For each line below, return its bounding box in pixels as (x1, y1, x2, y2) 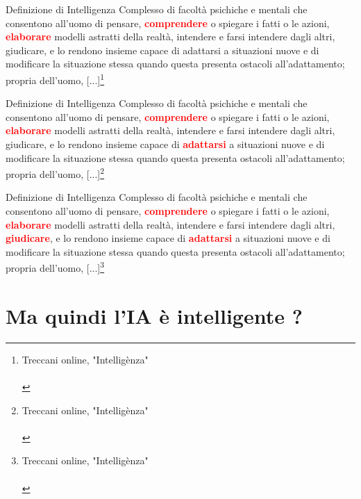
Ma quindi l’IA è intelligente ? (6, 301, 303, 329)
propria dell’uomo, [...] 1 (6, 70, 105, 87)
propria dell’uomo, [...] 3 (6, 259, 105, 275)
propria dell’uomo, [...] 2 (6, 165, 105, 181)
